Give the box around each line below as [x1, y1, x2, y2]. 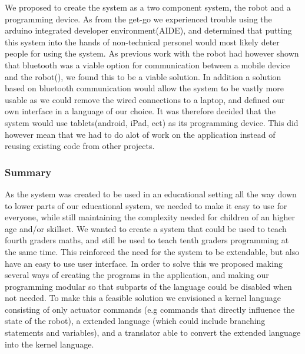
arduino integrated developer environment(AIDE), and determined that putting [5, 24, 292, 37]
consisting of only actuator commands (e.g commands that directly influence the [5, 303, 295, 315]
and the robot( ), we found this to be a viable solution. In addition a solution [5, 70, 281, 82]
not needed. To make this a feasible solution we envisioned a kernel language [5, 292, 281, 304]
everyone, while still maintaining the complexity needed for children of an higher [5, 211, 295, 223]
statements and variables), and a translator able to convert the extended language [5, 326, 301, 339]
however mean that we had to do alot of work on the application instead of [5, 128, 276, 140]
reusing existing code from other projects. [5, 140, 155, 152]
